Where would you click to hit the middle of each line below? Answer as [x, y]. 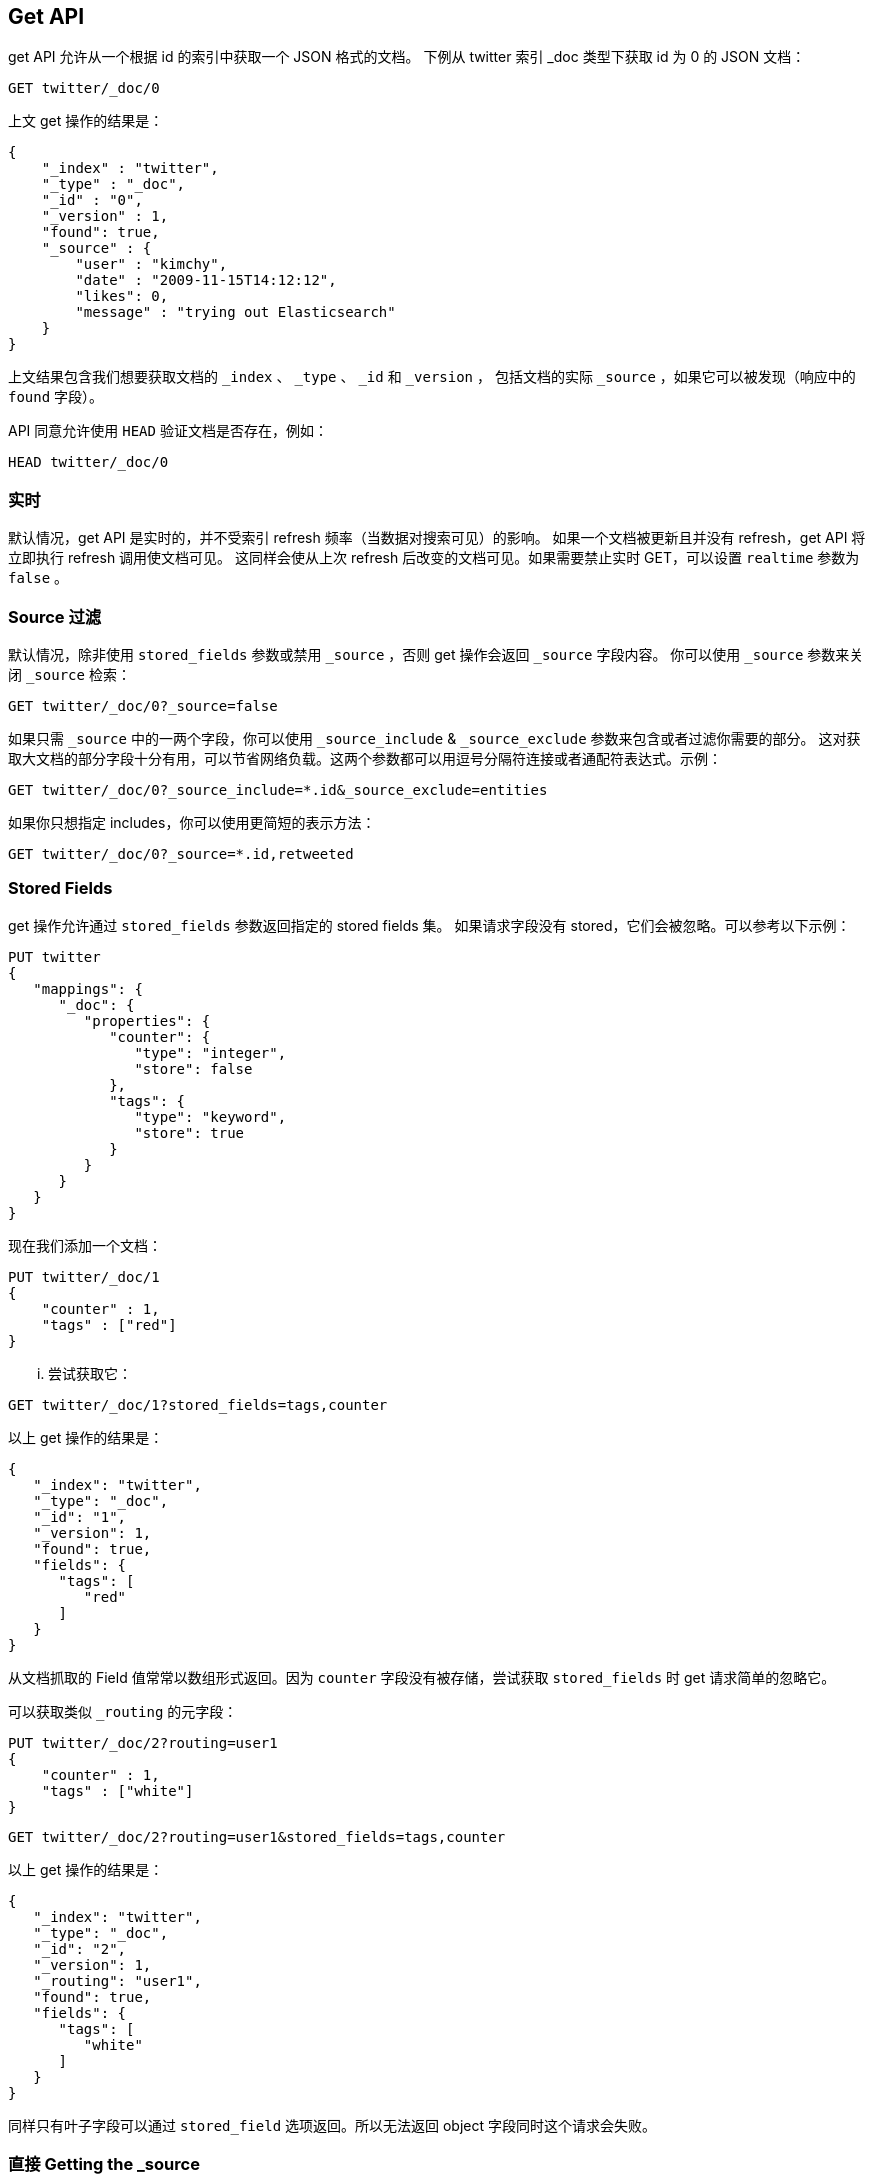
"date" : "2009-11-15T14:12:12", [206, 280]
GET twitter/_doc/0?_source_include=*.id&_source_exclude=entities [278, 789]
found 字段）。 [56, 397]
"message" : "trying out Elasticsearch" [235, 312]
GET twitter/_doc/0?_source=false [143, 705]
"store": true [189, 1132]
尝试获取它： [90, 1373]
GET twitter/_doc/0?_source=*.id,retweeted [181, 853]
